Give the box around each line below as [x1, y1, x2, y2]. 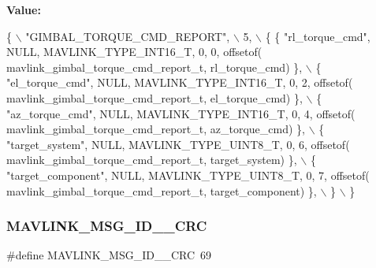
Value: [6, 2, 41, 17]
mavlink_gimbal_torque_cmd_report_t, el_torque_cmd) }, [6, 89, 303, 106]
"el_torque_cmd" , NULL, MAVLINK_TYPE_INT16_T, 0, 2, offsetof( [6, 74, 353, 91]
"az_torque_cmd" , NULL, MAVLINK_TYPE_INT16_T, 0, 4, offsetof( [6, 105, 356, 121]
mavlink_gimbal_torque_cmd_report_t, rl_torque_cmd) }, [6, 58, 303, 75]
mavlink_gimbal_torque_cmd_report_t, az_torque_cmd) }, [6, 121, 305, 137]
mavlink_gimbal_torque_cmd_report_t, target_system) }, [6, 151, 297, 168]
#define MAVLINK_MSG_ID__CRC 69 [6, 247, 212, 263]
